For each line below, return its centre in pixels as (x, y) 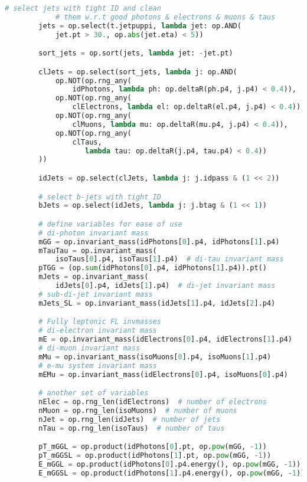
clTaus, (87, 142)
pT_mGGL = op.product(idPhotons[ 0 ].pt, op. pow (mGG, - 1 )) (153, 447)
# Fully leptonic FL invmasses (100, 322)
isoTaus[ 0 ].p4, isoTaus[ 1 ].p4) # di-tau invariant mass (169, 259)
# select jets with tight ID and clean (83, 8)
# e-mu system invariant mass (98, 365)
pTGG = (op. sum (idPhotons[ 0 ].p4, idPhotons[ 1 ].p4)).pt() (153, 268)
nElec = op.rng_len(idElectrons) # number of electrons (153, 401)
